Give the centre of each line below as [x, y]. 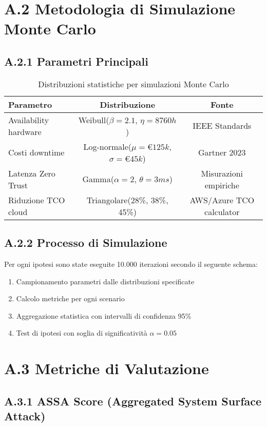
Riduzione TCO [37, 200]
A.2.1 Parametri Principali [76, 61]
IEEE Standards [222, 126]
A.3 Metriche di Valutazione [107, 368]
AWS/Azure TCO [222, 200]
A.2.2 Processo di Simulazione [86, 242]
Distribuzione [128, 104]
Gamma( [98, 179]
